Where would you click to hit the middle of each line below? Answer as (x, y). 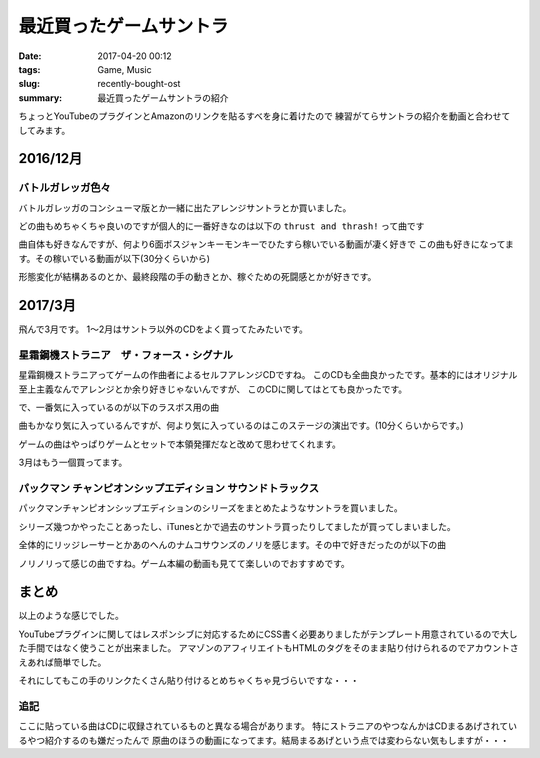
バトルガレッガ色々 (65, 188)
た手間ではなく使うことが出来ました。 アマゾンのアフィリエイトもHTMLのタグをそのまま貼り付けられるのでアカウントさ (268, 648)
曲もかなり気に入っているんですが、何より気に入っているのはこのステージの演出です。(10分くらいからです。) (241, 426)
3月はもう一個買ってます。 (73, 462)
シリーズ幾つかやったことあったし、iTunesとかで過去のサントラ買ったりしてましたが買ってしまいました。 (237, 526)
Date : (30, 56)
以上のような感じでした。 (71, 616)
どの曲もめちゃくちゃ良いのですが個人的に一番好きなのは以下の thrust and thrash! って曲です (221, 226)
